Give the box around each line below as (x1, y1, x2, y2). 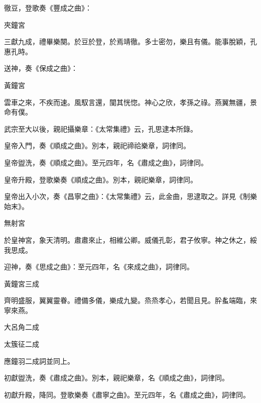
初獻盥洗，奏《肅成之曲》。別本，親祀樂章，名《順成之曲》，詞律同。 (4, 372, 229, 383)
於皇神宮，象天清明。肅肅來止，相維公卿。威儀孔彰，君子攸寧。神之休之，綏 (4, 234, 257, 245)
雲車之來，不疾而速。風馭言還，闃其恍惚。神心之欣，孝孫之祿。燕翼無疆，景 (4, 96, 257, 107)
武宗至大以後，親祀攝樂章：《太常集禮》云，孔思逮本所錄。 (4, 123, 197, 134)
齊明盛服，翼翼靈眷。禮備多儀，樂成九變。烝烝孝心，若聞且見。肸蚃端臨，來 (4, 295, 257, 306)
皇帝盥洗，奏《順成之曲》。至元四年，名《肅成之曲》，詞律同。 (4, 157, 208, 167)
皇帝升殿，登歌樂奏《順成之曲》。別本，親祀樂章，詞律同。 (4, 174, 197, 184)
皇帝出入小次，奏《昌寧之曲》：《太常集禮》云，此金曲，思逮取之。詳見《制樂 (4, 191, 257, 201)
